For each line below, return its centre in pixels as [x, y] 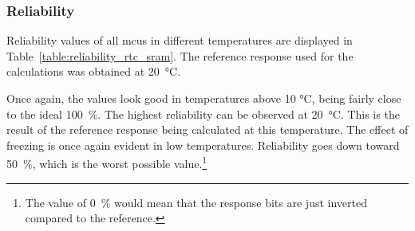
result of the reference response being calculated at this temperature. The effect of [207, 129]
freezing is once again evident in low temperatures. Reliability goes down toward [203, 145]
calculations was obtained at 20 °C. [94, 71]
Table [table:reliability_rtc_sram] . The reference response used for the [180, 55]
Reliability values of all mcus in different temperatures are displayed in [180, 40]
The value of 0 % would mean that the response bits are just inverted [196, 202]
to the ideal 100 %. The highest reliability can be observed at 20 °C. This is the [203, 114]
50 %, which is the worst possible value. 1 [107, 162]
